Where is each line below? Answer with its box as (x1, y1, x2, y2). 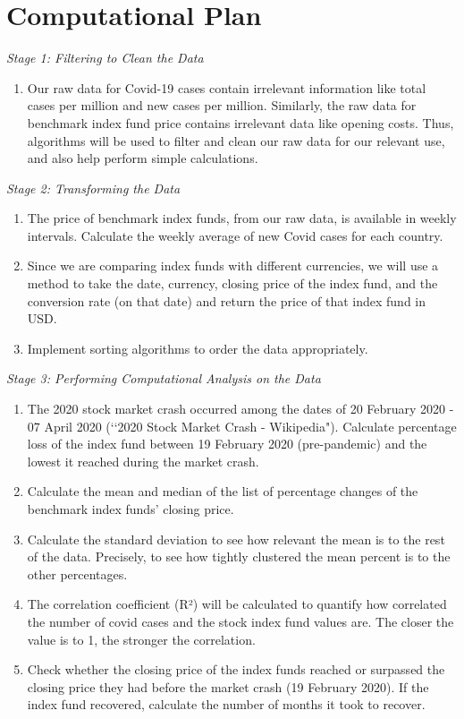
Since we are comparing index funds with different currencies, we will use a (27, 256, 439, 275)
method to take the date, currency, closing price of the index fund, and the (27, 274, 438, 293)
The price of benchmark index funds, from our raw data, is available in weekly (27, 209, 457, 227)
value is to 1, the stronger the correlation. (27, 629, 256, 648)
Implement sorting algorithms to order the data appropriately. (27, 338, 368, 357)
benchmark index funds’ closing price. (27, 500, 234, 518)
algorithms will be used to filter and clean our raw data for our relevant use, (27, 131, 445, 150)
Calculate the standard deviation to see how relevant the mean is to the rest (27, 529, 445, 548)
